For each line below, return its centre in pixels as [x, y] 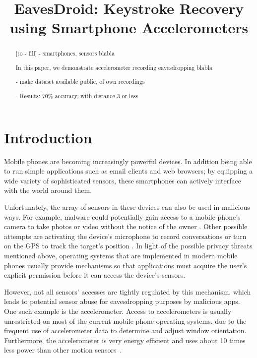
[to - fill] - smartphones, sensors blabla [65, 53]
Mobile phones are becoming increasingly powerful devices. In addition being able [128, 161]
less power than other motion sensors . [63, 350]
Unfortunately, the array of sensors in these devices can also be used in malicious [127, 207]
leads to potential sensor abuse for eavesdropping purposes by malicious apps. [122, 301]
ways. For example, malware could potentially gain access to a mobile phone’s [122, 216]
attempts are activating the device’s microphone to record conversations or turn [125, 236]
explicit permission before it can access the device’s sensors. [95, 275]
